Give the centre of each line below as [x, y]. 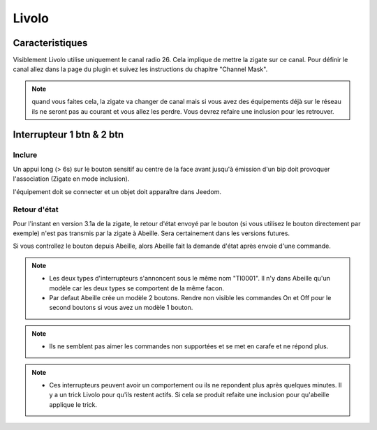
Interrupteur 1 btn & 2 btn [68, 135]
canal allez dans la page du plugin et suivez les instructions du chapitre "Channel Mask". [140, 69]
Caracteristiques [50, 43]
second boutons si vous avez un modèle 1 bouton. [121, 308]
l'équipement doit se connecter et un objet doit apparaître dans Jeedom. [117, 191]
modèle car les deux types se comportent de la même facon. [137, 288]
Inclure [25, 155]
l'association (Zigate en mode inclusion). [71, 179]
